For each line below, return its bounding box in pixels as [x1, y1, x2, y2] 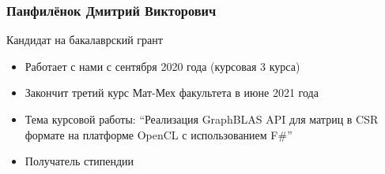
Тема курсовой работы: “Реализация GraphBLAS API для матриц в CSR [25, 111, 379, 127]
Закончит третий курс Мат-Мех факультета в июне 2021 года [25, 84, 319, 101]
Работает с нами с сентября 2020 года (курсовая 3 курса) [25, 57, 300, 74]
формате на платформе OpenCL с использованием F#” [25, 126, 293, 143]
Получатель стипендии [25, 153, 134, 169]
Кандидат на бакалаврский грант [6, 31, 163, 48]
